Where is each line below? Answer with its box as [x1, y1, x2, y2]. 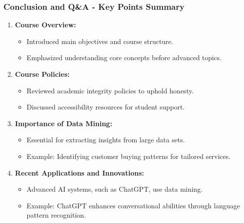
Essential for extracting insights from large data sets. [26, 134, 185, 145]
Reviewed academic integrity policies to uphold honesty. [26, 85, 194, 95]
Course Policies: [15, 69, 70, 79]
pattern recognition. [26, 210, 86, 220]
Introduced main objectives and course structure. [26, 36, 173, 46]
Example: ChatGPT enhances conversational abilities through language [26, 200, 240, 210]
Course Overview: [15, 20, 76, 30]
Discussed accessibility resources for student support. [26, 102, 185, 112]
